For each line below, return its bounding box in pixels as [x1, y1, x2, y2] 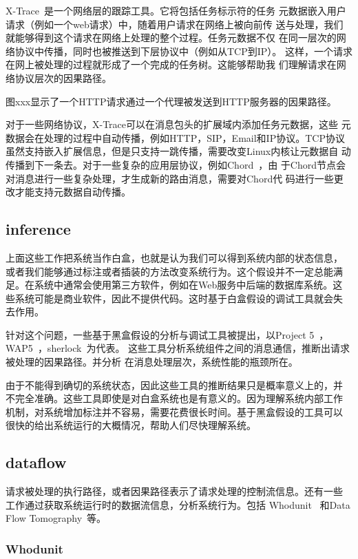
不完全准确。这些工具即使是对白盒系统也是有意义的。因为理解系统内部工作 [6, 391, 343, 405]
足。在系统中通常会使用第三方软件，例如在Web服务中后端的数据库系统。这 [6, 277, 343, 292]
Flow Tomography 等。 [6, 511, 107, 525]
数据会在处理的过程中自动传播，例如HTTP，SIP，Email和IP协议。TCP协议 [6, 130, 345, 145]
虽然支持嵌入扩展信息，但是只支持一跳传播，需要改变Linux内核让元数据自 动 [6, 144, 351, 158]
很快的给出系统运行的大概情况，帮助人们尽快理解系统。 [6, 418, 256, 432]
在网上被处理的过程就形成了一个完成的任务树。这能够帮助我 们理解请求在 [6, 57, 337, 72]
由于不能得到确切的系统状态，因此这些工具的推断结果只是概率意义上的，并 [6, 377, 343, 392]
